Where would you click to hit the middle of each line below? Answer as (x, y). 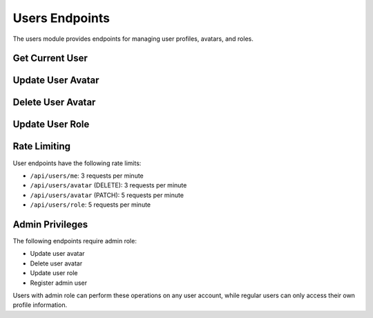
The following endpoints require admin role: (75, 241)
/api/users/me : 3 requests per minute (87, 176)
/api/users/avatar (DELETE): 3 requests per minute (108, 185)
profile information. (40, 305)
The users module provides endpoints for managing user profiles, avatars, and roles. (133, 39)
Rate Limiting (41, 146)
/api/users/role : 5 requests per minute (90, 205)
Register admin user (59, 283)
